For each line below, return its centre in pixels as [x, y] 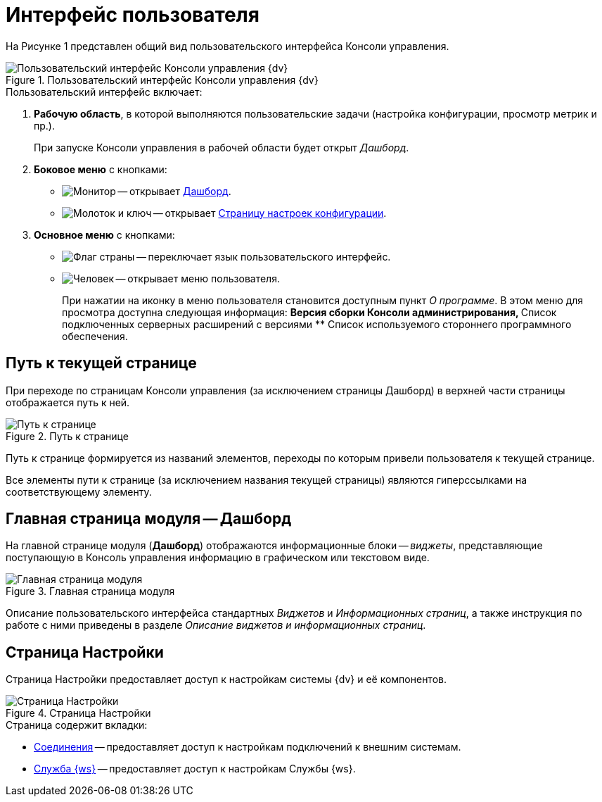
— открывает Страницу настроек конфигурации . [270, 213]
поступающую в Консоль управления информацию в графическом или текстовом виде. [218, 558]
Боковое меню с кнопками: [101, 169]
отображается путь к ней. [68, 402]
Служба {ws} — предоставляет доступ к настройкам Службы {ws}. [195, 769]
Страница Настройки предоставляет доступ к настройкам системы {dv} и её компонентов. [226, 679]
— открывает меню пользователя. [198, 278]
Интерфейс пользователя [133, 15]
